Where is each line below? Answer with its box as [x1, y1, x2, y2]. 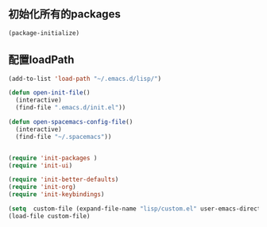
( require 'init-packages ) [8, 154, 98, 162]
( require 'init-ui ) [8, 161, 73, 169]
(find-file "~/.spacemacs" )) [15, 133, 112, 140]
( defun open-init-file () [8, 89, 91, 97]
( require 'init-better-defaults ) [8, 175, 119, 184]
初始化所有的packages [8, 7, 121, 21]
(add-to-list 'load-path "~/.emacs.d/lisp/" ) [8, 75, 161, 83]
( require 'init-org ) [8, 183, 77, 191]
